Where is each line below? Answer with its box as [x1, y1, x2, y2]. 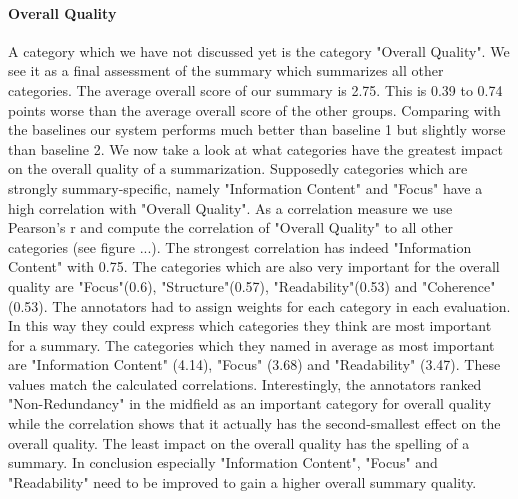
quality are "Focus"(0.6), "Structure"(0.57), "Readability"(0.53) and [8, 275, 418, 296]
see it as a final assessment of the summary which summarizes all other [8, 60, 444, 81]
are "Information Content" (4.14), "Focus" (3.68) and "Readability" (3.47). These [8, 354, 501, 375]
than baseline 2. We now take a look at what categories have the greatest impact [8, 138, 503, 159]
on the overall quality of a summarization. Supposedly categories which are [8, 158, 468, 179]
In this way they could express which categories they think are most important [8, 315, 492, 336]
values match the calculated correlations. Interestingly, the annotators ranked [8, 373, 482, 394]
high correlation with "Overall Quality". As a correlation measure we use [8, 197, 453, 218]
